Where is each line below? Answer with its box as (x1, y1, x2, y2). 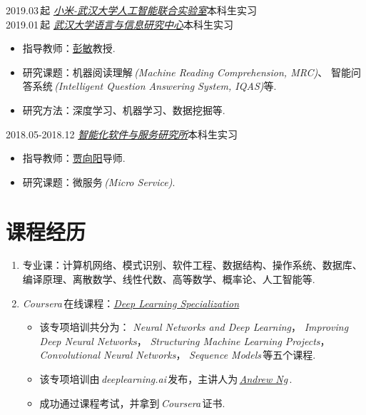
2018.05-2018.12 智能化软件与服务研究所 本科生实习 (6, 126, 238, 141)
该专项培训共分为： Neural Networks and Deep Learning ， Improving (39, 319, 349, 334)
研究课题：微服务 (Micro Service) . (22, 174, 176, 189)
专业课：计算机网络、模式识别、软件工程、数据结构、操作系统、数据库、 (22, 257, 362, 272)
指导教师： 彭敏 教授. (22, 41, 116, 56)
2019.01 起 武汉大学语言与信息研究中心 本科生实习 (6, 16, 233, 31)
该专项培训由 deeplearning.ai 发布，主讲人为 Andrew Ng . (39, 372, 293, 386)
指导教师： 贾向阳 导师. (22, 150, 126, 165)
